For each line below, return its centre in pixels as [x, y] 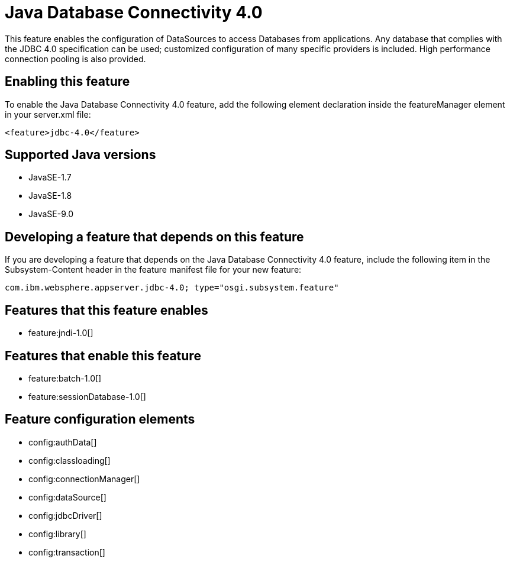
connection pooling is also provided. [75, 59]
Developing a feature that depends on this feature [154, 237]
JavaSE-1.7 [50, 177]
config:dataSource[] [67, 497]
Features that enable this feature [103, 356]
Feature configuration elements [100, 419]
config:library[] [57, 534]
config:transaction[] [67, 552]
